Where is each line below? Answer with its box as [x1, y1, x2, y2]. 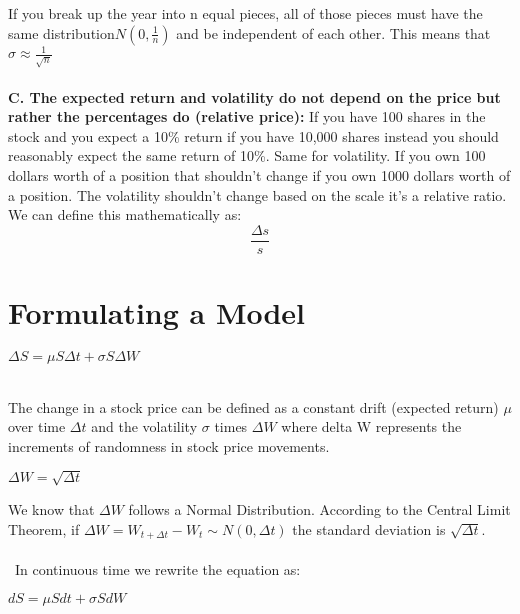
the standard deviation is [292, 518, 446, 539]
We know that [8, 498, 95, 519]
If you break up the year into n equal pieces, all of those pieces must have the [8, 3, 483, 23]
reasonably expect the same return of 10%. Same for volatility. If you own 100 [8, 145, 486, 166]
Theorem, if [8, 518, 80, 539]
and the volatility [91, 416, 198, 437]
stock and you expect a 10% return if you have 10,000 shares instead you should [8, 125, 499, 146]
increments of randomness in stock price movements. [8, 435, 330, 456]
